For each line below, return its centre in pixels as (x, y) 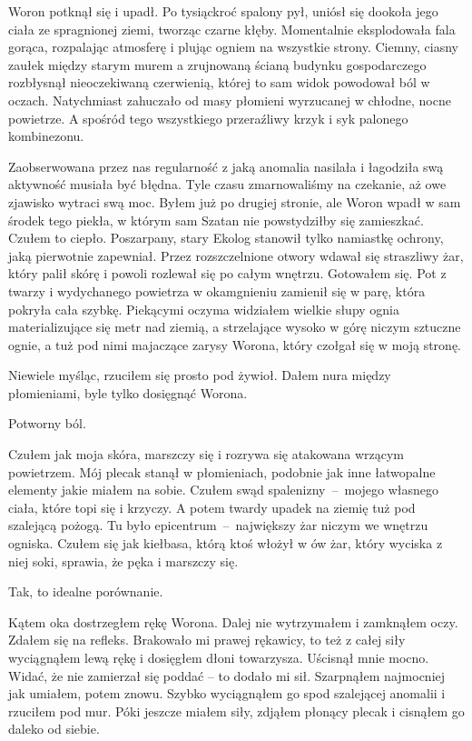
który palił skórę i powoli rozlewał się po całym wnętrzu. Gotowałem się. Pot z (227, 273)
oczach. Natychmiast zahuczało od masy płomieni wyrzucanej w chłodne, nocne (230, 100)
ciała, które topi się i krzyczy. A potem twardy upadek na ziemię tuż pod (212, 507)
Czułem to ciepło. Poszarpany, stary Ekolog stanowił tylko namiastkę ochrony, (226, 238)
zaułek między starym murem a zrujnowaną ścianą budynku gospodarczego (217, 64)
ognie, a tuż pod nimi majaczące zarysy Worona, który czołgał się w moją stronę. (235, 344)
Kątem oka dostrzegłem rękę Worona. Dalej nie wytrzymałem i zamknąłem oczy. (233, 621)
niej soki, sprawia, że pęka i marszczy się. (123, 561)
